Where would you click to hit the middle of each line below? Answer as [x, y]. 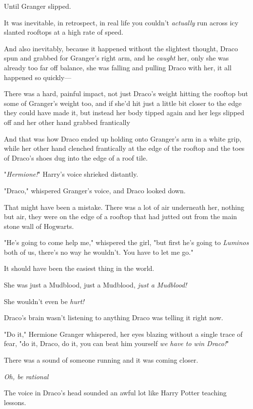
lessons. [15, 402]
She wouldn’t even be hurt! [44, 301]
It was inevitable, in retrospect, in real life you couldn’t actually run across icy [121, 22]
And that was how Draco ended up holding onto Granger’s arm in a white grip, [123, 138]
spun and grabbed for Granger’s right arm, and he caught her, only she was [117, 58]
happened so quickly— [38, 77]
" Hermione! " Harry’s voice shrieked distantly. [71, 174]
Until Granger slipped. [38, 6]
